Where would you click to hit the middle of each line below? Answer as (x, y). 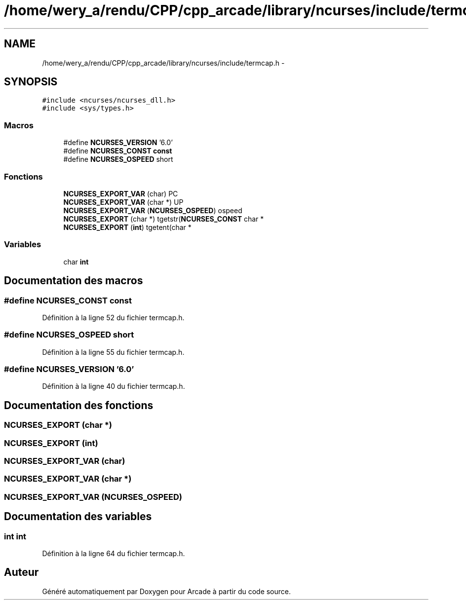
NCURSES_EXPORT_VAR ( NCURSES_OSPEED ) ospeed (153, 210)
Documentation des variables (78, 517)
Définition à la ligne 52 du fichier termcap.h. (113, 317)
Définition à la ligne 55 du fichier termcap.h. (113, 352)
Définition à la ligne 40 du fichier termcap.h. (114, 386)
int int (15, 536)
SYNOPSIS (31, 82)
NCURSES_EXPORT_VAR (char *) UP (123, 202)
